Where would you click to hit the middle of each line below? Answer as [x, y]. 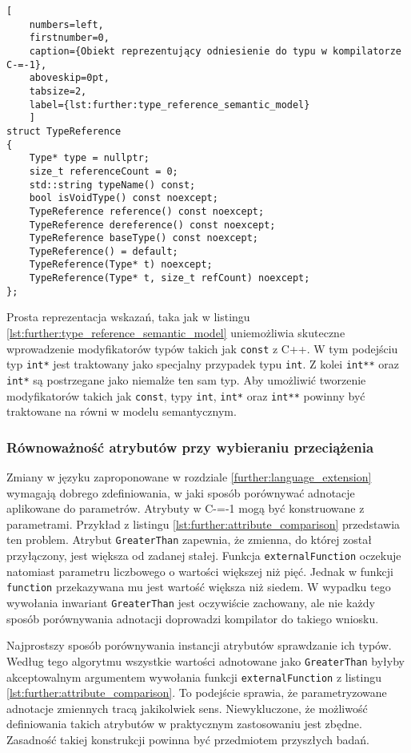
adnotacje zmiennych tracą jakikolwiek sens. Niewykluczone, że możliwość [187, 708]
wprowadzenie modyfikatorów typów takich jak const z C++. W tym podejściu [202, 348]
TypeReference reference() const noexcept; [147, 211]
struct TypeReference [64, 131]
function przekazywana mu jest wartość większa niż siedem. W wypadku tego [199, 587]
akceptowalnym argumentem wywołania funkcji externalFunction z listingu [194, 676]
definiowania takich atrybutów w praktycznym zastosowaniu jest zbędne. [184, 724]
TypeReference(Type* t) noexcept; [121, 265]
